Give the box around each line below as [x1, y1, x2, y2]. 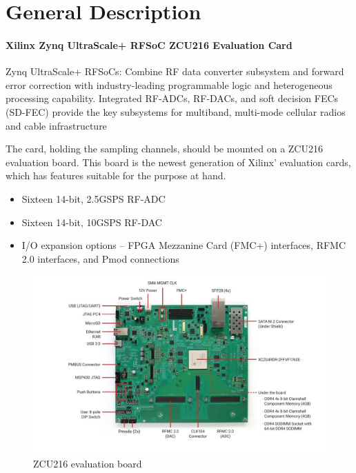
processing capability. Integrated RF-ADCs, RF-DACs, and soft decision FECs [6, 91, 339, 105]
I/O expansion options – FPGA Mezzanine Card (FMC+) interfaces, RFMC [21, 238, 346, 252]
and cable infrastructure [6, 118, 107, 132]
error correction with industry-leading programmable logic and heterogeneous [6, 77, 333, 92]
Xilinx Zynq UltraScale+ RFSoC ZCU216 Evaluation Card [6, 37, 293, 52]
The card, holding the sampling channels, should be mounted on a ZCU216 [6, 141, 323, 156]
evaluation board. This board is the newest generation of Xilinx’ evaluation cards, [6, 154, 351, 169]
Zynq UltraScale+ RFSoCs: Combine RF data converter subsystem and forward [6, 64, 344, 79]
